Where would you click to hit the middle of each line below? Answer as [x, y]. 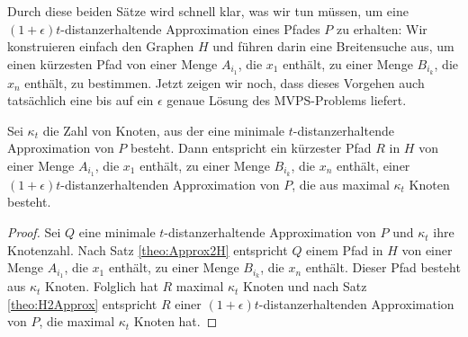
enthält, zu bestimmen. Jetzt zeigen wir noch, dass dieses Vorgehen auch [225, 82]
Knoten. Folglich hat [102, 286]
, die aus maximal [341, 184]
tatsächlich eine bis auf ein [81, 100]
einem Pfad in [345, 249]
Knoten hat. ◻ [175, 321]
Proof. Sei [34, 232]
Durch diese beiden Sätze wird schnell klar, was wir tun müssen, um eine [208, 11]
